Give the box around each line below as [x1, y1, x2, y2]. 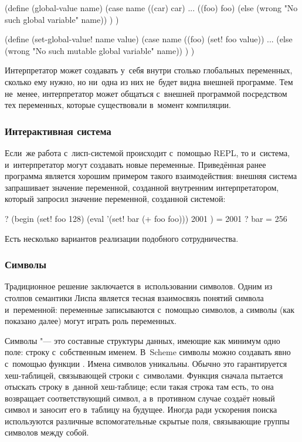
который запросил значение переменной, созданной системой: [5, 193, 226, 205]
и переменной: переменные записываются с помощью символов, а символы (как [5, 303, 294, 315]
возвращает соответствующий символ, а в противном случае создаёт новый [5, 392, 275, 404]
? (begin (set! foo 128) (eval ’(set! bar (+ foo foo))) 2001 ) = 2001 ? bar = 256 [5, 212, 287, 224]
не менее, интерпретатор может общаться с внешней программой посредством [5, 87, 287, 99]
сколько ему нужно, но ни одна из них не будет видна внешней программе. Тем [5, 75, 293, 87]
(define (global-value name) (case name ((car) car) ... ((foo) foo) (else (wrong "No [5, 2, 298, 14]
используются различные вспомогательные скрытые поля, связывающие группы [5, 414, 290, 427]
